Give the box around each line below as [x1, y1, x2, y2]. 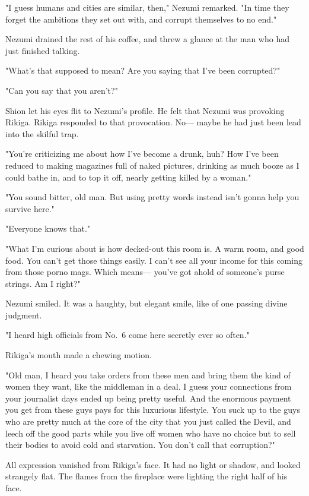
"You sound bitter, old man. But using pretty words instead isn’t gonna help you [5, 191, 300, 203]
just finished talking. [5, 44, 80, 56]
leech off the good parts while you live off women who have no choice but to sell [5, 427, 296, 439]
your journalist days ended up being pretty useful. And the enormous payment [5, 391, 291, 404]
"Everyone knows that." [5, 222, 91, 235]
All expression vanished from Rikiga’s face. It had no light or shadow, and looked [5, 458, 301, 470]
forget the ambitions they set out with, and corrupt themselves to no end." [5, 12, 277, 25]
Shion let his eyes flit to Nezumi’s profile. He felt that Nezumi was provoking [5, 104, 285, 116]
